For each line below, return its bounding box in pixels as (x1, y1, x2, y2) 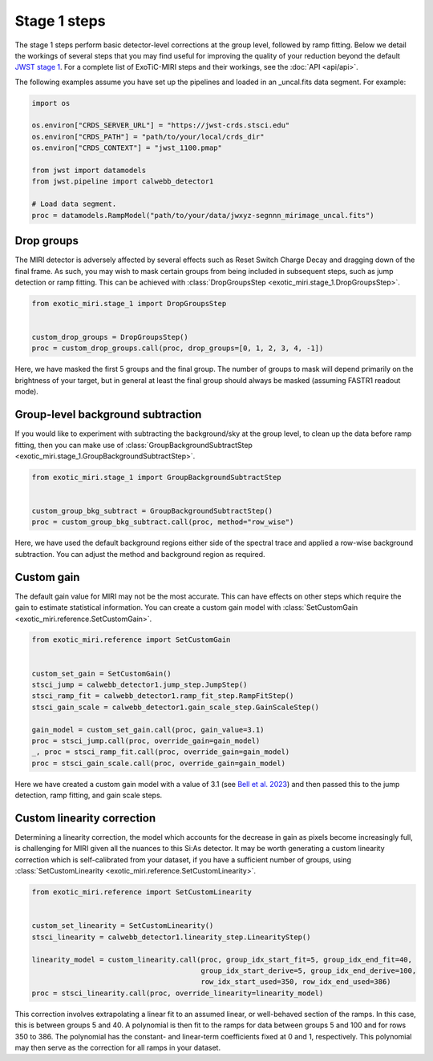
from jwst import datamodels (31, 166, 147, 175)
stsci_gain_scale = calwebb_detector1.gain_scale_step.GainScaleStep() (31, 702, 320, 712)
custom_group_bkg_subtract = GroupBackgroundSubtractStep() (31, 506, 273, 516)
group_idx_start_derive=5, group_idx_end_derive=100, (200, 966, 417, 975)
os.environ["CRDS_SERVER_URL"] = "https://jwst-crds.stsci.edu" (31, 121, 290, 130)
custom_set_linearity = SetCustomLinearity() (31, 922, 214, 930)
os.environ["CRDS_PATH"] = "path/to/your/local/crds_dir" (31, 132, 265, 141)
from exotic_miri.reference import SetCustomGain (31, 635, 231, 644)
